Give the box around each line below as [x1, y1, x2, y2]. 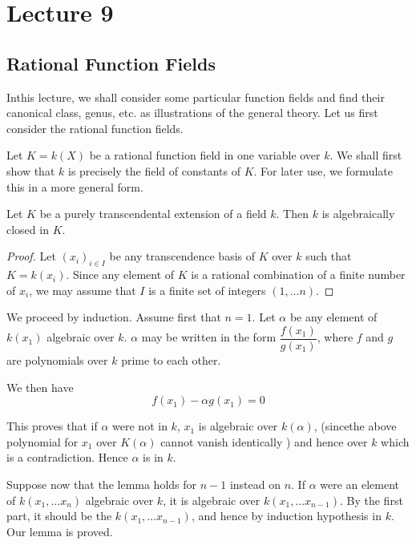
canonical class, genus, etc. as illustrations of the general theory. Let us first [6, 104, 378, 121]
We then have [6, 378, 74, 395]
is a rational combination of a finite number [191, 266, 406, 283]
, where [317, 329, 353, 345]
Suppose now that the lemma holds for [6, 475, 197, 492]
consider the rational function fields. [6, 119, 184, 136]
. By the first [339, 491, 403, 508]
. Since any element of [66, 266, 175, 283]
